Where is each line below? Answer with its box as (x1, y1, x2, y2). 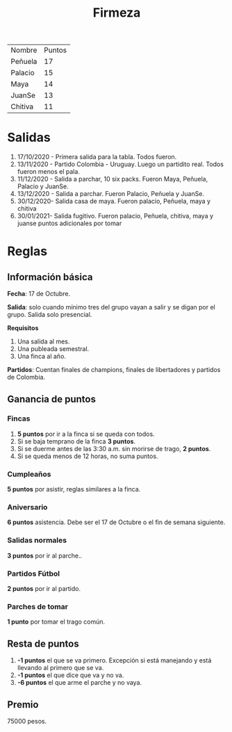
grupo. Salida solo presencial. (7, 311, 92, 319)
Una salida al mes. (17, 337, 70, 345)
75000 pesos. (7, 717, 47, 725)
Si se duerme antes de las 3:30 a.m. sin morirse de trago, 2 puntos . (17, 444, 211, 453)
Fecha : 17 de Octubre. (7, 290, 71, 298)
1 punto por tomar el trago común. (7, 617, 106, 626)
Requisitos (7, 324, 39, 332)
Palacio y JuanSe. (17, 182, 69, 190)
